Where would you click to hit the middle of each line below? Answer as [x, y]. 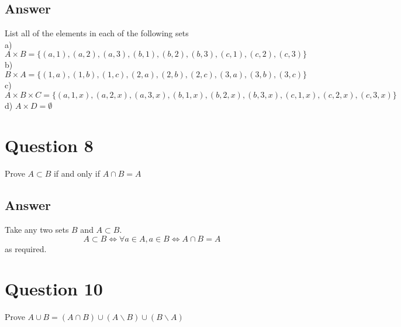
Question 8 [49, 145]
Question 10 [54, 289]
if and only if [77, 173]
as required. [26, 248]
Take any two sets [37, 230]
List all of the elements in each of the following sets [97, 33]
